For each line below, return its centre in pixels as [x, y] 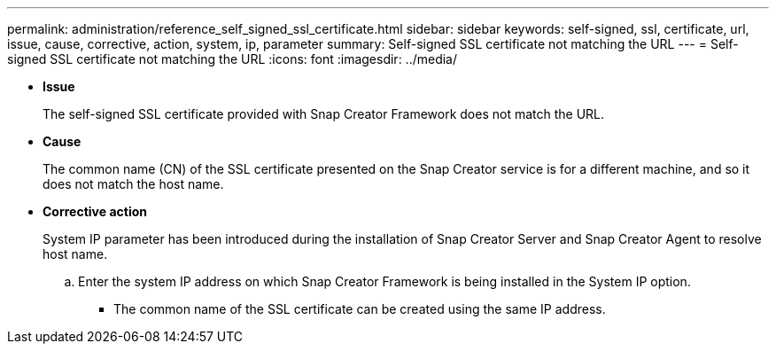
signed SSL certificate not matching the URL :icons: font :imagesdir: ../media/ [233, 59]
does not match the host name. [133, 184]
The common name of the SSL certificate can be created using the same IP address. [360, 309]
